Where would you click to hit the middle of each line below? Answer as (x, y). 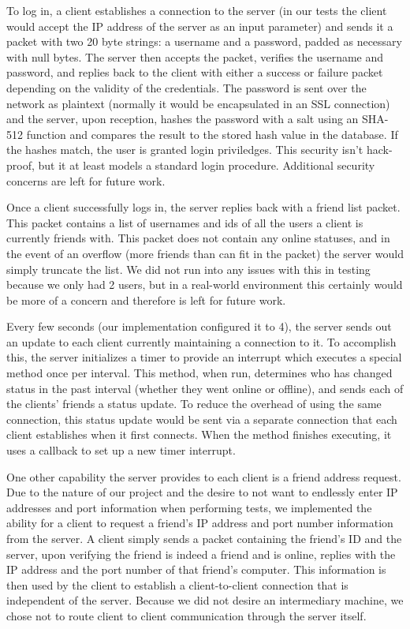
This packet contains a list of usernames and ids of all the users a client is (185, 222)
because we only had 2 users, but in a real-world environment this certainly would (205, 285)
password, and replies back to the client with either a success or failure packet (195, 72)
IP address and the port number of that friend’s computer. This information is (196, 569)
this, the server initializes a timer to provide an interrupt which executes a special (204, 357)
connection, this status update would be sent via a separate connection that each (202, 419)
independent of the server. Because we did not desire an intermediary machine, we (205, 600)
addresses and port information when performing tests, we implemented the (189, 507)
